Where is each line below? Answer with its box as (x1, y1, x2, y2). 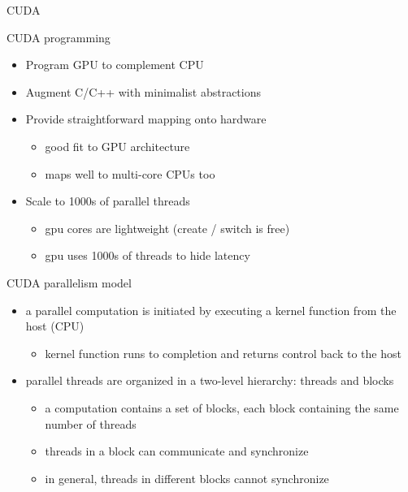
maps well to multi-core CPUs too (45, 165, 215, 182)
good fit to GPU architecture (45, 137, 190, 154)
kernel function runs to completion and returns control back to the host (45, 344, 401, 361)
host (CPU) (25, 317, 85, 334)
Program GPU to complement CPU (25, 56, 204, 73)
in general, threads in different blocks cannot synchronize (45, 469, 329, 486)
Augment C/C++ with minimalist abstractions (25, 83, 262, 100)
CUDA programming (7, 28, 111, 45)
